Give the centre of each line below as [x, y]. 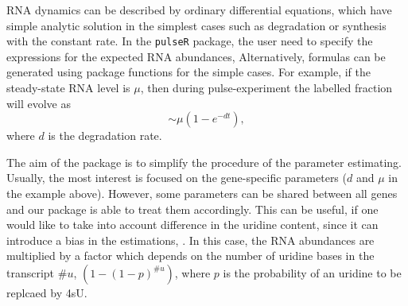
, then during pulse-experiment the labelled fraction [266, 88]
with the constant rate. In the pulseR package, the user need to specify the [190, 41]
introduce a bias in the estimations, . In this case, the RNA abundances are [190, 240]
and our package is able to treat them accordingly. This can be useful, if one [192, 209]
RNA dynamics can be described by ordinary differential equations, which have [199, 10]
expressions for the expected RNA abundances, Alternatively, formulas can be [196, 56]
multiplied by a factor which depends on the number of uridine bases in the [190, 256]
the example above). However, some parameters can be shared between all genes [202, 193]
